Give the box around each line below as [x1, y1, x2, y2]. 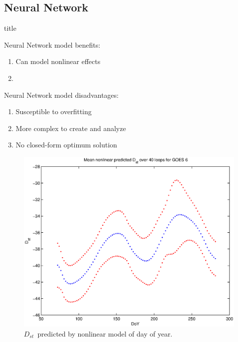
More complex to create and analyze [15, 123, 126, 133]
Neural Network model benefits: [4, 39, 101, 50]
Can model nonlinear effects [15, 56, 101, 67]
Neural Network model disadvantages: [4, 89, 119, 100]
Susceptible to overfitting [15, 106, 92, 117]
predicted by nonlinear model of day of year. [37, 328, 173, 339]
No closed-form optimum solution [15, 139, 118, 150]
